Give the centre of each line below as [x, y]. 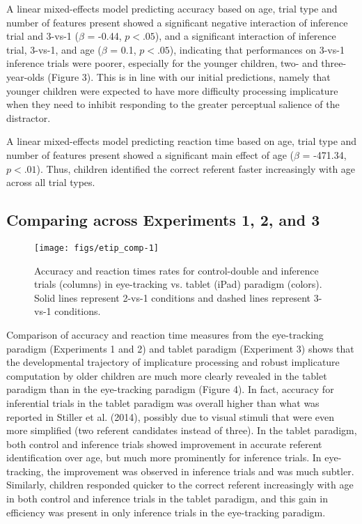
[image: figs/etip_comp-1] [96, 248]
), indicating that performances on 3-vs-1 [257, 49]
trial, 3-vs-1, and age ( [54, 49]
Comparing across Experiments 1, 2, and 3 [163, 220]
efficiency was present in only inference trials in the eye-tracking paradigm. [166, 512]
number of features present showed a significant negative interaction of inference [177, 22]
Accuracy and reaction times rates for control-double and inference [176, 270]
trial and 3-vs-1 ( [42, 36]
